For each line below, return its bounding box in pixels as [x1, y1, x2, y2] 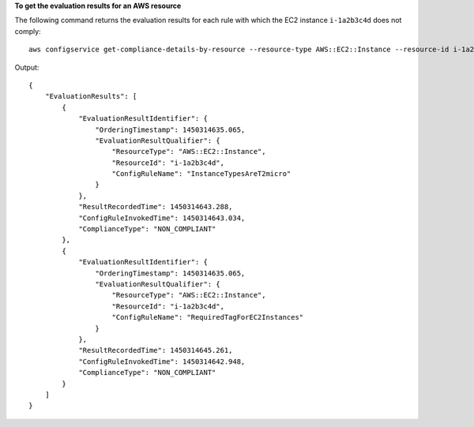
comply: [14, 26, 41, 36]
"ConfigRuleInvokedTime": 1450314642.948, [78, 357, 246, 366]
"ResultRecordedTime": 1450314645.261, [78, 346, 233, 355]
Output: [14, 62, 39, 72]
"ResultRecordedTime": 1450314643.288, [78, 202, 233, 212]
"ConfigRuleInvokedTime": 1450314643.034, [78, 213, 246, 223]
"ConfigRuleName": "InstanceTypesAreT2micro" [111, 170, 292, 178]
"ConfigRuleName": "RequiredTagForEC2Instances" [111, 313, 304, 322]
